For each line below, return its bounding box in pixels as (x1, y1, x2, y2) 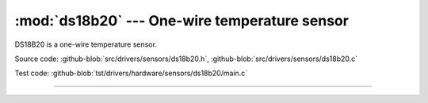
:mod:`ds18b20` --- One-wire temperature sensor (14, 12, 349, 29)
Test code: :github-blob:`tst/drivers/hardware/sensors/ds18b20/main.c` (14, 68, 248, 78)
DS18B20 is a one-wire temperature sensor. (14, 40, 158, 49)
